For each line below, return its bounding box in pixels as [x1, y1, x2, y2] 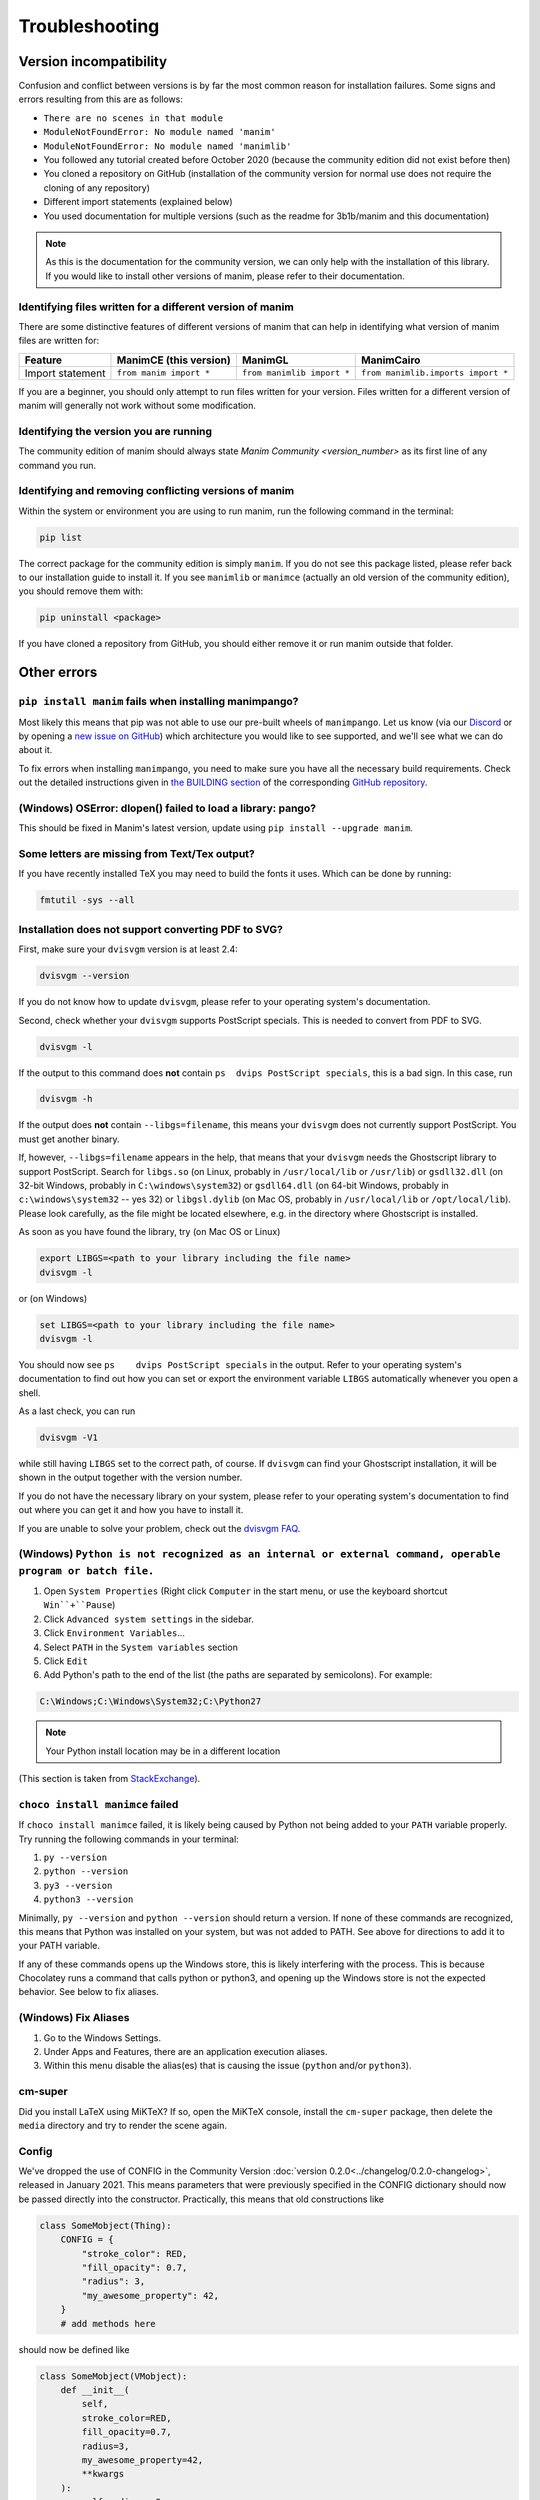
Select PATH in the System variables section [43, 1641, 239, 1653]
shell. [18, 1386, 41, 1399]
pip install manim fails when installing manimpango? [18, 695, 299, 709]
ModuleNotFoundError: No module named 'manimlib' [43, 140, 292, 152]
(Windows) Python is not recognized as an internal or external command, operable [18, 1547, 501, 1561]
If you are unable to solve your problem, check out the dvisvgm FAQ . [18, 1522, 301, 1534]
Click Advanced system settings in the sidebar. [43, 1613, 254, 1625]
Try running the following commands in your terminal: [18, 1833, 239, 1845]
